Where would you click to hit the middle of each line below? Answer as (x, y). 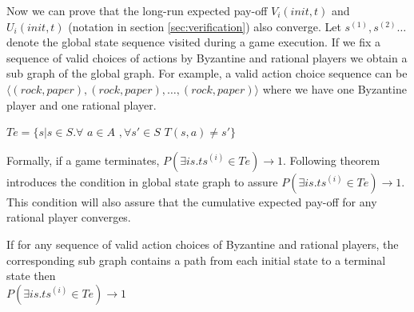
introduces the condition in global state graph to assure (142, 181)
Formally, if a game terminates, (83, 160)
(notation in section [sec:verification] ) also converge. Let (205, 26)
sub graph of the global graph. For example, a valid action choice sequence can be (207, 73)
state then (31, 276)
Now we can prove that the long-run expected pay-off (137, 10)
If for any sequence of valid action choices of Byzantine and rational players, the (203, 244)
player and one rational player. (82, 104)
